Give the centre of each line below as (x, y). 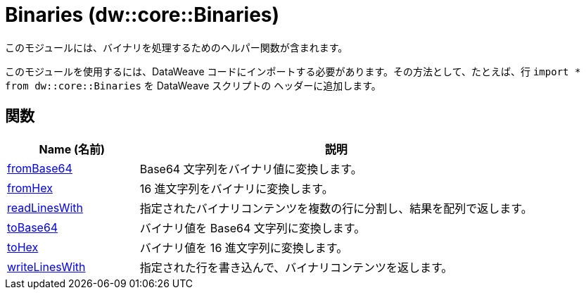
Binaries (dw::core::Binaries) (142, 15)
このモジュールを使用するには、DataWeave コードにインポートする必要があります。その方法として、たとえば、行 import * (293, 71)
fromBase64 (40, 168)
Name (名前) (72, 149)
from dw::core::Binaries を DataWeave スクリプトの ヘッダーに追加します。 (193, 85)
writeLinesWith (46, 266)
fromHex (30, 188)
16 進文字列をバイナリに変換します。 (236, 188)
